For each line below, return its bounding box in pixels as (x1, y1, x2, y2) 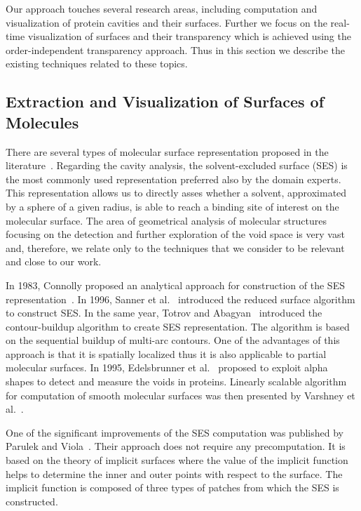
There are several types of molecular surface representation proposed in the (6, 144, 329, 159)
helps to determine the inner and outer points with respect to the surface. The (6, 466, 343, 481)
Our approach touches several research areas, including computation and (6, 1, 318, 15)
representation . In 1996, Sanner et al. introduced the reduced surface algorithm (6, 291, 355, 306)
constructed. (6, 493, 58, 508)
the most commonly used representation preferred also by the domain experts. (6, 171, 341, 186)
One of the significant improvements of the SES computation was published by (6, 425, 344, 439)
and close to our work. (6, 254, 102, 269)
